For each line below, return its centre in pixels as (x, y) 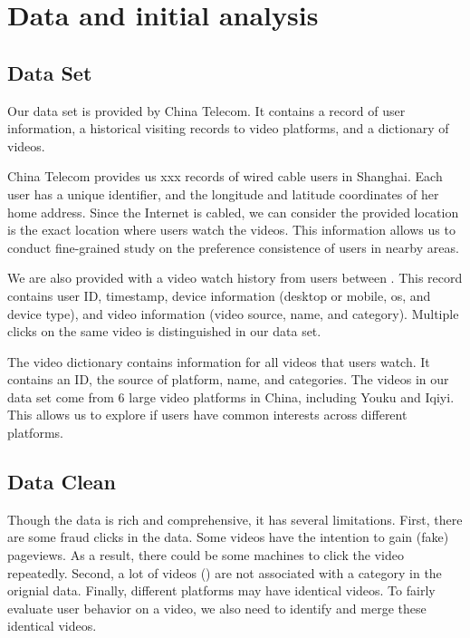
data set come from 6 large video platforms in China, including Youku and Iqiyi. (231, 396)
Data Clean (62, 482)
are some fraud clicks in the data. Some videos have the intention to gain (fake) (228, 537)
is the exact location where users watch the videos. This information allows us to (231, 230)
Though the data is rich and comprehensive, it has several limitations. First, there (235, 519)
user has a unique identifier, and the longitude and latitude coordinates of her (223, 193)
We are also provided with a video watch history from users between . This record (235, 278)
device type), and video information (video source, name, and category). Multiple (233, 313)
